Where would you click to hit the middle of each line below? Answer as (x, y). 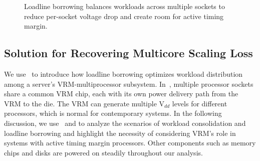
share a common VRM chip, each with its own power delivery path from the (121, 94)
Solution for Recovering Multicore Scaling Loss (128, 53)
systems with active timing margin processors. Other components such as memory (130, 143)
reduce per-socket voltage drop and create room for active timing (124, 16)
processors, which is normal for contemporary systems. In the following (113, 113)
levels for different (200, 103)
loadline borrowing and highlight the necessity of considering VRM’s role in (120, 133)
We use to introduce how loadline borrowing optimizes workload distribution (123, 73)
